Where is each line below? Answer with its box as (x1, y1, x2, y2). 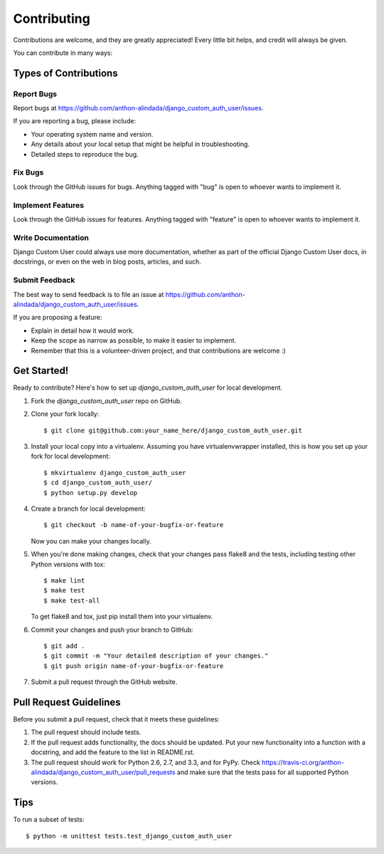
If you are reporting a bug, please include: (13, 117, 137, 125)
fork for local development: (31, 452, 110, 461)
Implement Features (13, 200, 85, 210)
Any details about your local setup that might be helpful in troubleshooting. (31, 140, 250, 149)
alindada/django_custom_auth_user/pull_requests (31, 768, 176, 776)
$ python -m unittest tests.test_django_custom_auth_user (26, 832, 233, 840)
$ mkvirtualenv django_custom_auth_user (43, 469, 186, 477)
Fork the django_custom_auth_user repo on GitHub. (31, 396, 183, 405)
